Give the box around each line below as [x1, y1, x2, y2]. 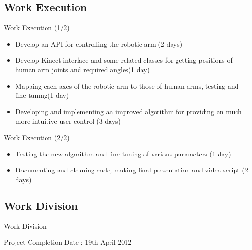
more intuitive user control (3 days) [15, 116, 121, 126]
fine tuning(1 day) [15, 90, 69, 100]
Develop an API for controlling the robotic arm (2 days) [15, 38, 183, 48]
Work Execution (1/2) [4, 22, 70, 32]
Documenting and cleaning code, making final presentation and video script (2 [15, 165, 248, 175]
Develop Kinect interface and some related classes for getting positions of [15, 55, 233, 65]
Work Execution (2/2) [4, 132, 70, 142]
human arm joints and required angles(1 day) [15, 64, 150, 74]
